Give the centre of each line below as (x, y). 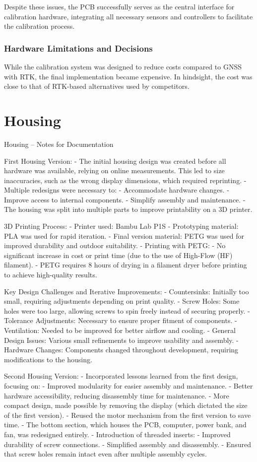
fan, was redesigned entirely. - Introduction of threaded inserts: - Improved (117, 434)
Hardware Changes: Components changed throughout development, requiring (121, 350)
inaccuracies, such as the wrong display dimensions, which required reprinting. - (125, 180)
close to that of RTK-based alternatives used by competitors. (97, 86)
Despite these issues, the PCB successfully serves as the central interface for (119, 6)
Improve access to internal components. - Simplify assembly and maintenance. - (125, 199)
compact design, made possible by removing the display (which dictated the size (126, 405)
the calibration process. (39, 26)
